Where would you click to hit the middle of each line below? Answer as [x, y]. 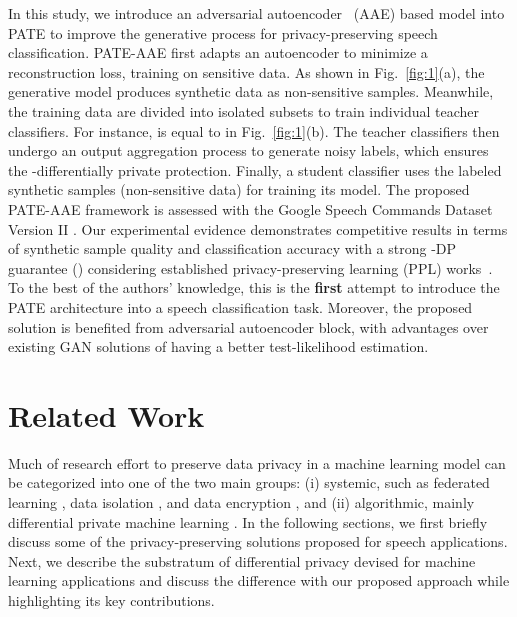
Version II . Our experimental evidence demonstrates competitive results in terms [258, 228]
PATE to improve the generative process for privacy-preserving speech [223, 32]
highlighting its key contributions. [111, 599]
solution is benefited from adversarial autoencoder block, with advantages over [248, 326]
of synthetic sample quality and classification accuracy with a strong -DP [232, 248]
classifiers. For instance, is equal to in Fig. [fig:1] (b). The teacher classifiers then [254, 130]
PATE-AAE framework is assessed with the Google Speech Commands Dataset [250, 208]
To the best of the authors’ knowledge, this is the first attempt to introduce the [254, 287]
